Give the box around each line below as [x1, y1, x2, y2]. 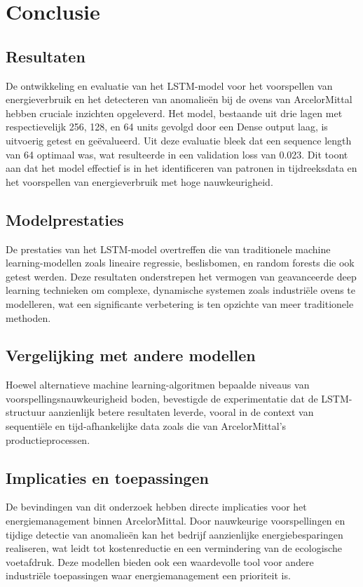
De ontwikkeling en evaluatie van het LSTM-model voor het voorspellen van [6, 78, 333, 93]
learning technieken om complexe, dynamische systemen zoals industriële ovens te [6, 283, 356, 297]
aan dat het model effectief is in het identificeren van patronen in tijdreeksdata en [6, 161, 357, 175]
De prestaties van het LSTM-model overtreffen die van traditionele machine [6, 241, 331, 256]
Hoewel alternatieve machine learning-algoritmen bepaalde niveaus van [6, 377, 310, 392]
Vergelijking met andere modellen [6, 344, 256, 366]
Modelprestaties [6, 208, 124, 230]
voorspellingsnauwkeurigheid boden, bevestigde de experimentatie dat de [6, 391, 318, 405]
